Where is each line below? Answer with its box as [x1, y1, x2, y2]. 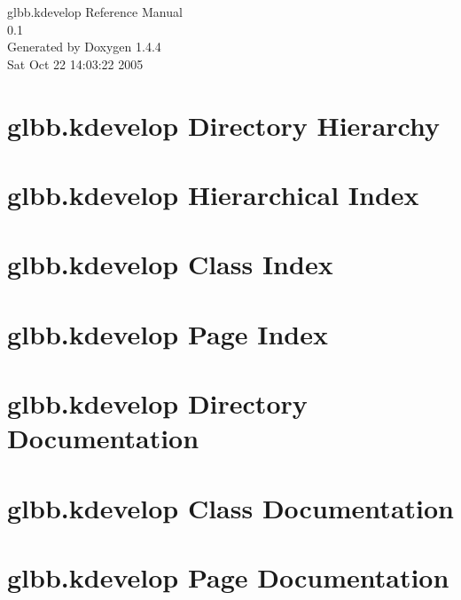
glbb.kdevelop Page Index [7, 315, 328, 351]
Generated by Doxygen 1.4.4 [7, 37, 161, 56]
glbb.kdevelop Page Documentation [7, 559, 449, 595]
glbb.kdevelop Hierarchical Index [7, 176, 419, 212]
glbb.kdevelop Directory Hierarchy [7, 107, 440, 143]
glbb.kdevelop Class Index [7, 246, 333, 282]
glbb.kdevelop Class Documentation [7, 489, 454, 525]
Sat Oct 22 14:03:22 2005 [7, 54, 144, 73]
